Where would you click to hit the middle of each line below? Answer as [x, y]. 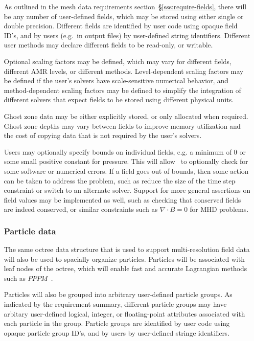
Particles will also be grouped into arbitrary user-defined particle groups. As [118, 294]
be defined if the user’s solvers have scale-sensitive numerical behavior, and [116, 80]
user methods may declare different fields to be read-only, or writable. [108, 45]
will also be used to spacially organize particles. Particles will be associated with [124, 259]
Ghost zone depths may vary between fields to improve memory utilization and [122, 125]
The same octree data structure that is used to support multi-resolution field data [127, 249]
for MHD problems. [219, 209]
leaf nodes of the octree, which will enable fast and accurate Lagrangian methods [126, 268]
